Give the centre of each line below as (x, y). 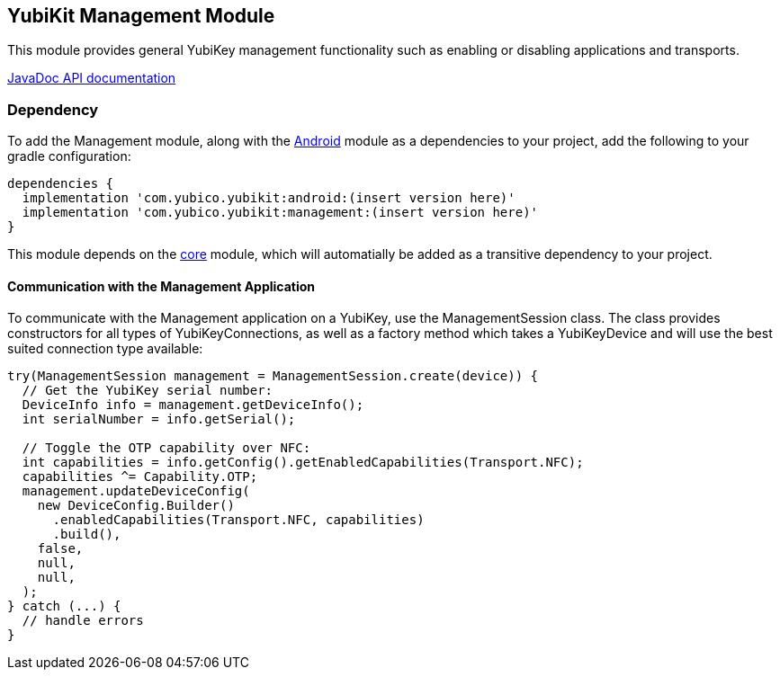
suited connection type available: (105, 349)
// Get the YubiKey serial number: (148, 391)
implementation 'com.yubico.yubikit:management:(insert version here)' (280, 213)
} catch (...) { (64, 606)
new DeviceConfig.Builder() (136, 506)
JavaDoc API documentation (92, 78)
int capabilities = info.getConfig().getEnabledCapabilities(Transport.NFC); (303, 463)
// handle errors (83, 621)
